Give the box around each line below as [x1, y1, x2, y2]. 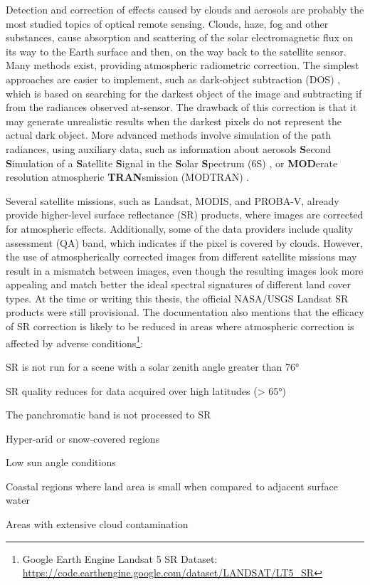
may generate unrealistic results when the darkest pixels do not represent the [6, 113, 342, 128]
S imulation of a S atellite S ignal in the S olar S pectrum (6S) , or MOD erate [6, 155, 338, 170]
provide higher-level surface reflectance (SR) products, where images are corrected [6, 207, 364, 222]
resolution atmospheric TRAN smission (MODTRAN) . [6, 169, 250, 184]
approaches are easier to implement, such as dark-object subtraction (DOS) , [6, 71, 341, 86]
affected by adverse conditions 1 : [6, 333, 144, 350]
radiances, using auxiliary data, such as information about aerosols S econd [6, 141, 332, 156]
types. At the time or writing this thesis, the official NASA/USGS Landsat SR [6, 290, 349, 305]
